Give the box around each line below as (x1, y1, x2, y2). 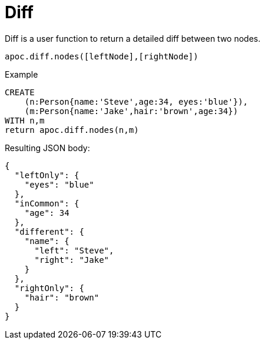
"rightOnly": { (14, 283, 84, 293)
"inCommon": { (14, 198, 79, 208)
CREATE (5, 87, 35, 97)
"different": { (14, 226, 84, 236)
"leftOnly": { (14, 170, 79, 180)
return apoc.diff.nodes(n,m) (5, 125, 139, 135)
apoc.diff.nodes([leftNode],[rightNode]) (5, 51, 198, 61)
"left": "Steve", (34, 245, 114, 255)
